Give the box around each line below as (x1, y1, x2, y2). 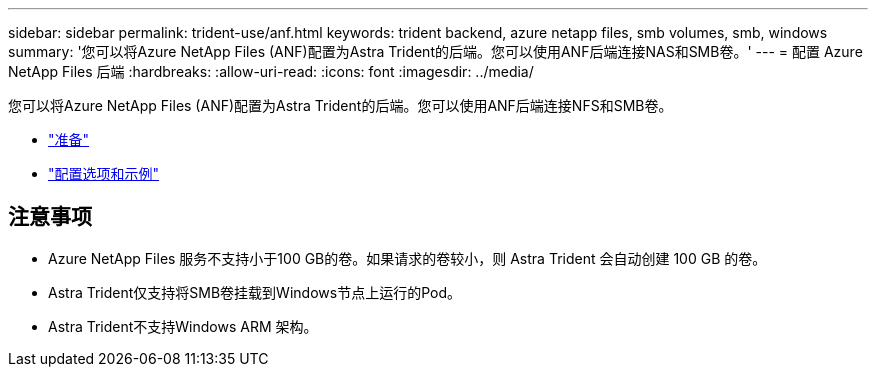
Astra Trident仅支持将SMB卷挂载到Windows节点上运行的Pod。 (48, 283, 461, 301)
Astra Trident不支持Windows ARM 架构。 (48, 317, 318, 335)
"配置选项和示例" (48, 165, 160, 182)
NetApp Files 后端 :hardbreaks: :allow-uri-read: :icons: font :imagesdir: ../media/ (8, 63, 534, 80)
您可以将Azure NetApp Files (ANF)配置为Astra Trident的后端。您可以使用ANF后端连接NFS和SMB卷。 (8, 97, 673, 114)
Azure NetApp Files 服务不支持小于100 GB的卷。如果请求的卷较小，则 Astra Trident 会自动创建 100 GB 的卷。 (48, 249, 767, 267)
